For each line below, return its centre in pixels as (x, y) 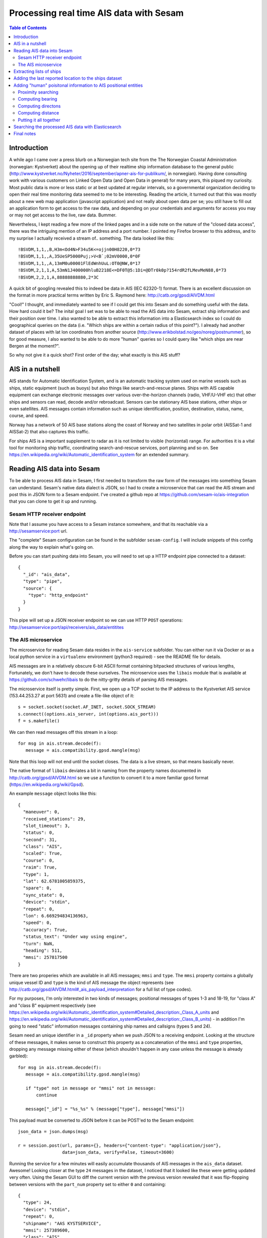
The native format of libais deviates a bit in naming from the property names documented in (105, 771)
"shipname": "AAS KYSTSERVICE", (62, 1223)
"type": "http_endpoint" (58, 595)
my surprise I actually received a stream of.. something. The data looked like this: (92, 238)
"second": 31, (40, 840)
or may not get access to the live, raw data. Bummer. (63, 215)
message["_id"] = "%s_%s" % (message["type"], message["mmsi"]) (105, 1109)
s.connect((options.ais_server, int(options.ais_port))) (89, 714)
